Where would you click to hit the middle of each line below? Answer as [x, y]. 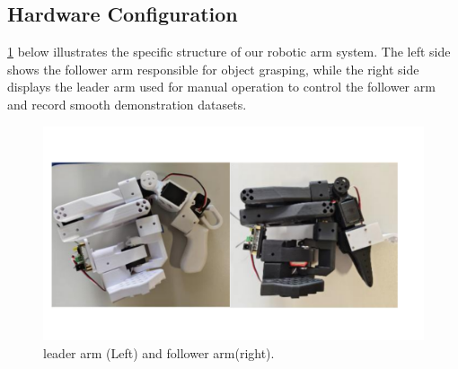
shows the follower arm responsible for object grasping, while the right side [213, 69]
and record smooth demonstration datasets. [127, 104]
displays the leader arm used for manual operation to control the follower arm [221, 87]
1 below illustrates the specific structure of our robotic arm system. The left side [229, 52]
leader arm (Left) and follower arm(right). [159, 352]
